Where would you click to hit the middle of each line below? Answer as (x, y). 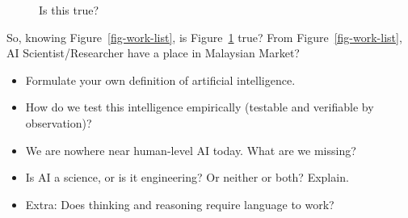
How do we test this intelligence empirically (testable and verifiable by (200, 107)
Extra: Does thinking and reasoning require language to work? (180, 204)
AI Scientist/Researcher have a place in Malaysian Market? (153, 53)
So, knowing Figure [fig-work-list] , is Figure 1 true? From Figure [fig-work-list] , (204, 37)
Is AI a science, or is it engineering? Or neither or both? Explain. (187, 177)
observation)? (59, 122)
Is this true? (69, 10)
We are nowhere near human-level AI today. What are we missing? (191, 150)
